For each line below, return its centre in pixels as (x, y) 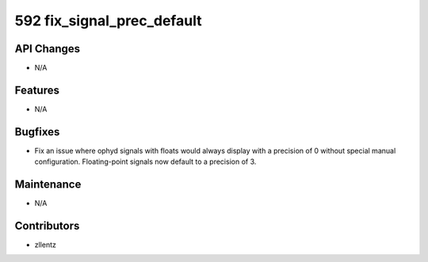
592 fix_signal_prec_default (108, 21)
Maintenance (48, 185)
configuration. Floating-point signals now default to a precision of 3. (145, 161)
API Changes (48, 49)
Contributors (47, 226)
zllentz (46, 245)
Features (37, 90)
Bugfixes (37, 132)
